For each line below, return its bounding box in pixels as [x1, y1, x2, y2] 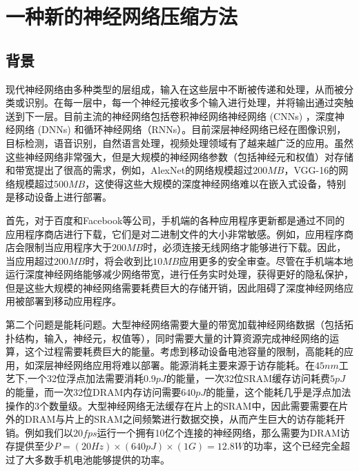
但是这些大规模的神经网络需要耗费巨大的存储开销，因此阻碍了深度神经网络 [6, 280, 344, 294]
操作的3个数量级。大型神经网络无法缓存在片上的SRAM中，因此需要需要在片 [6, 398, 349, 412]
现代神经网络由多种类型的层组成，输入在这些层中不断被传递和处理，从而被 [6, 81, 344, 96]
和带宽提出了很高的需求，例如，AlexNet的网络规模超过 [6, 163, 253, 177]
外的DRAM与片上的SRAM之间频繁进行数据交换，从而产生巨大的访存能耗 [6, 412, 336, 426]
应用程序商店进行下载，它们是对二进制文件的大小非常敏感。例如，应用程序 [6, 226, 344, 241]
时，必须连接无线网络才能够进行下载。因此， [143, 240, 347, 254]
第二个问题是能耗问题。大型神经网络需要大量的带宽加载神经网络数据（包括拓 [6, 317, 353, 332]
